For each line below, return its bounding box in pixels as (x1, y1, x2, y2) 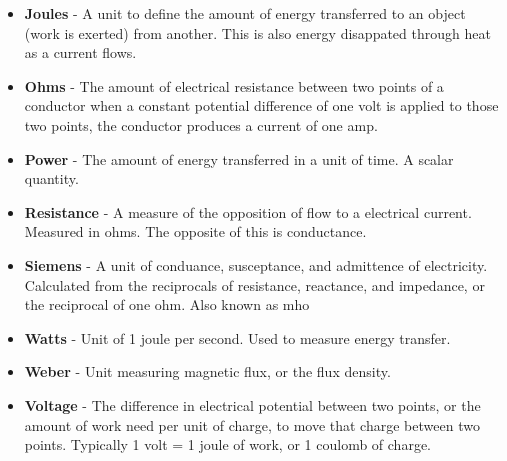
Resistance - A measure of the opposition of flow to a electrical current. (24, 201, 472, 222)
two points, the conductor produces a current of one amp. (24, 114, 378, 135)
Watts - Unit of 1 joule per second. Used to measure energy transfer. (24, 327, 451, 348)
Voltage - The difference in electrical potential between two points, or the (24, 394, 481, 415)
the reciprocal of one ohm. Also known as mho (24, 294, 310, 315)
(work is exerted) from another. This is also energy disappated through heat (24, 22, 491, 43)
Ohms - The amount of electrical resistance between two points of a (24, 75, 444, 96)
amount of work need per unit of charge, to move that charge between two (24, 414, 480, 435)
